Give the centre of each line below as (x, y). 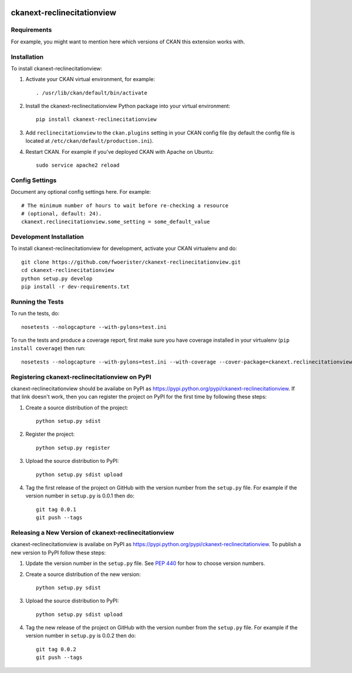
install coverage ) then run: (48, 348)
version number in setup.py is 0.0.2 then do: (81, 636)
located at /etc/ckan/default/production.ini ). (89, 141)
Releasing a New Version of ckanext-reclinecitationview (92, 533)
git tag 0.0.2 (56, 649)
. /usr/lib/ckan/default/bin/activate (92, 93)
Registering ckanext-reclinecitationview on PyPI (81, 377)
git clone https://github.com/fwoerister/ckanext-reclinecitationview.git (131, 262)
